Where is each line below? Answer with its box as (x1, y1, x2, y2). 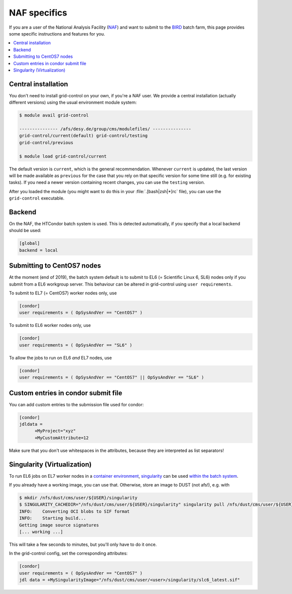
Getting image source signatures (19, 522, 99, 528)
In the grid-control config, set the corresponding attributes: (9, 550, 128, 557)
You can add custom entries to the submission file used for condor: (9, 401, 144, 407)
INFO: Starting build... (19, 516, 86, 521)
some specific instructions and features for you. (9, 31, 105, 36)
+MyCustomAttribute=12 (35, 435, 89, 440)
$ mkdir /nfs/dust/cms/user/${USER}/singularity (19, 495, 138, 501)
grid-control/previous (19, 140, 73, 145)
